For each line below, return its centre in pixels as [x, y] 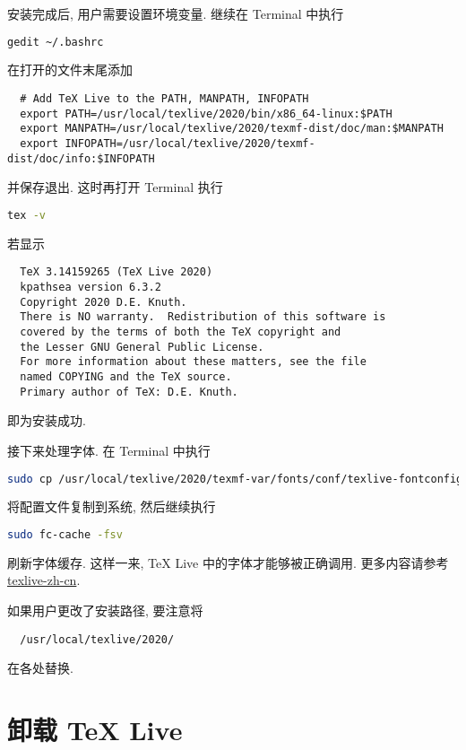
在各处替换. [40, 668]
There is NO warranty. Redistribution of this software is [203, 317]
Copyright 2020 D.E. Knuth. [104, 302]
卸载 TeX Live [95, 730]
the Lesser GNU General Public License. [142, 347]
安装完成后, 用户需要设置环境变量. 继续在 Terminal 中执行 [176, 13]
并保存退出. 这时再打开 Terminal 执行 [115, 187]
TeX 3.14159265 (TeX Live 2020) [116, 272]
